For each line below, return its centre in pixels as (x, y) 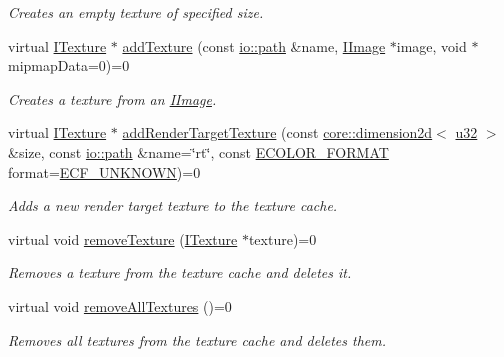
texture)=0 (282, 238)
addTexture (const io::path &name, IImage (254, 45)
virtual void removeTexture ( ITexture (123, 238)
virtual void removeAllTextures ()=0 (120, 305)
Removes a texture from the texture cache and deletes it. (180, 272)
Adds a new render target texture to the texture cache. (173, 205)
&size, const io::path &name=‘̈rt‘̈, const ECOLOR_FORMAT (198, 151)
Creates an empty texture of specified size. (136, 12)
